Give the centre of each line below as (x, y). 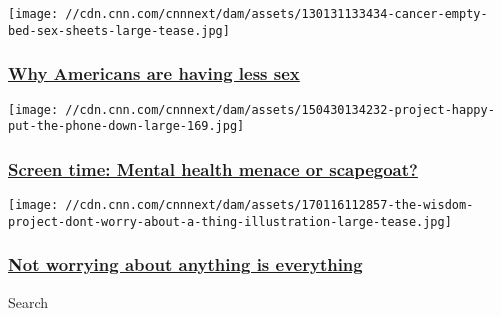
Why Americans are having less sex (154, 73)
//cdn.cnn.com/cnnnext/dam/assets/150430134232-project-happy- (280, 109)
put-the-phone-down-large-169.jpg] (126, 126)
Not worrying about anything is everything (185, 264)
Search (28, 301)
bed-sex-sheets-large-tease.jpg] (119, 30)
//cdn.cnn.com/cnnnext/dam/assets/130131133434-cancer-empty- (276, 14)
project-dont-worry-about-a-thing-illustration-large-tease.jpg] (230, 221)
